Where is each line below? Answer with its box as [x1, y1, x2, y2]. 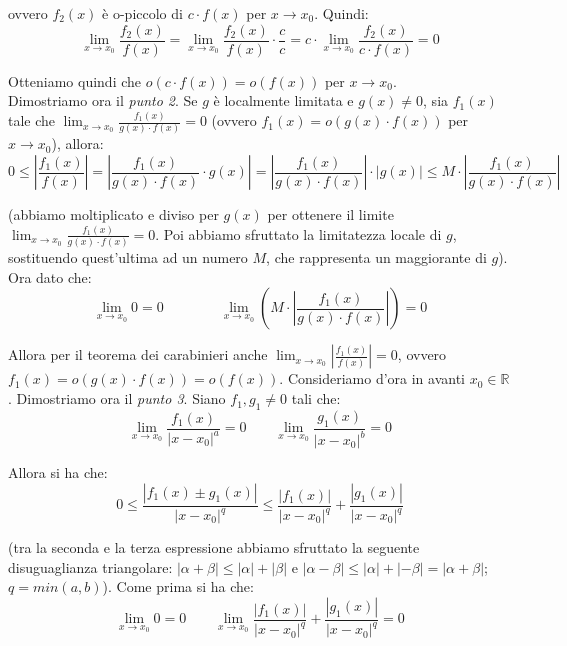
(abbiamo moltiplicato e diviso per [8, 204, 219, 225]
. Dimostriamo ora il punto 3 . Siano [8, 388, 226, 409]
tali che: [291, 388, 341, 409]
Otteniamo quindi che [8, 70, 142, 91]
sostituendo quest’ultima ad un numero [8, 247, 248, 268]
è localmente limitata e [213, 90, 354, 111]
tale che [8, 110, 56, 131]
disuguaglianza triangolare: [8, 556, 173, 577]
